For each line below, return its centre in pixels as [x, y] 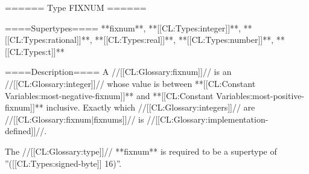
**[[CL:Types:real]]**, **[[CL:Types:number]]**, [184, 40]
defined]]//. [26, 131]
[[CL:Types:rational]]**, [49, 40]
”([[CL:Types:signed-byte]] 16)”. [63, 163]
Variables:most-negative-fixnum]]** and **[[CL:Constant [109, 95]
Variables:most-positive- [260, 95]
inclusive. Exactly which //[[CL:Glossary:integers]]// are [151, 107]
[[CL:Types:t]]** [35, 51]
